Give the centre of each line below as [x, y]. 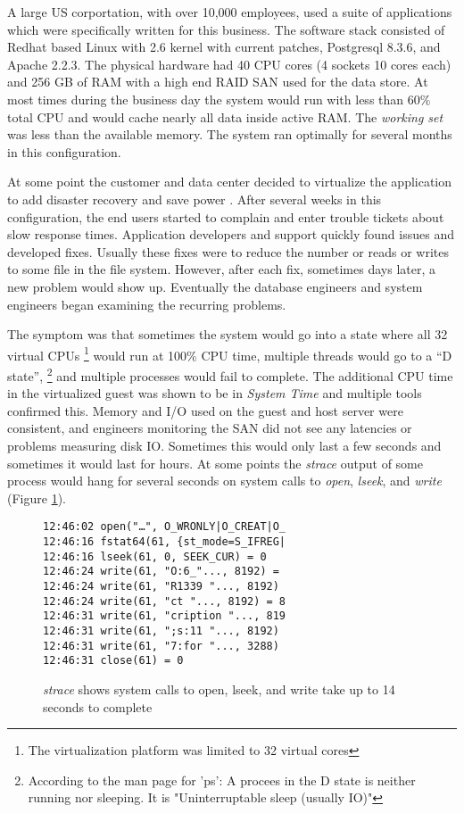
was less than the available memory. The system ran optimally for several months [230, 134]
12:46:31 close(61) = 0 [113, 661]
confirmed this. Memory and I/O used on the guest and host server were [205, 410]
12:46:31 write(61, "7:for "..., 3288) [161, 646]
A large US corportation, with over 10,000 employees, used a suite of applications [230, 12]
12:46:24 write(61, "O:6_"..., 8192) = [161, 572]
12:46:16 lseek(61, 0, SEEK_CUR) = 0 [155, 556]
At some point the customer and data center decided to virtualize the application [230, 182]
